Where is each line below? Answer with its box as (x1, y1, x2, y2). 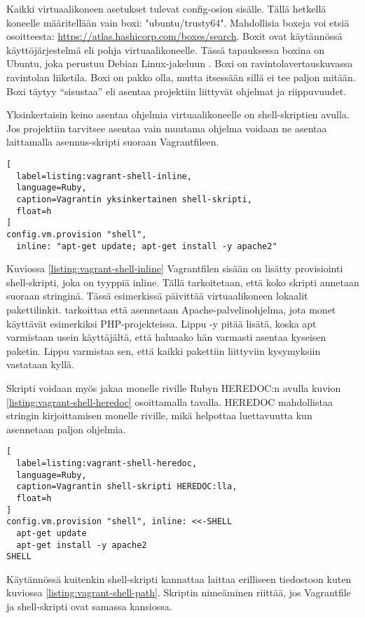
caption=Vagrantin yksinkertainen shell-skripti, (16, 194, 252, 204)
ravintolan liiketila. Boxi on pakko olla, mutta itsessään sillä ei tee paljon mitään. (6, 69, 356, 84)
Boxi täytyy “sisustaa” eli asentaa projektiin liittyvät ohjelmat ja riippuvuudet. (6, 83, 347, 98)
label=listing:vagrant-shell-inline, (16, 171, 192, 181)
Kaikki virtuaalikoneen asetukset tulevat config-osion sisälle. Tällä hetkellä (6, 1, 326, 15)
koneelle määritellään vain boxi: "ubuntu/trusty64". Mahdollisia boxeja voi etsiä (6, 15, 350, 29)
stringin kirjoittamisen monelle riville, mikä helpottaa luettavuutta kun (6, 408, 312, 423)
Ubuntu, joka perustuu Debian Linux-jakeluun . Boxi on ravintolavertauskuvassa (6, 56, 353, 71)
